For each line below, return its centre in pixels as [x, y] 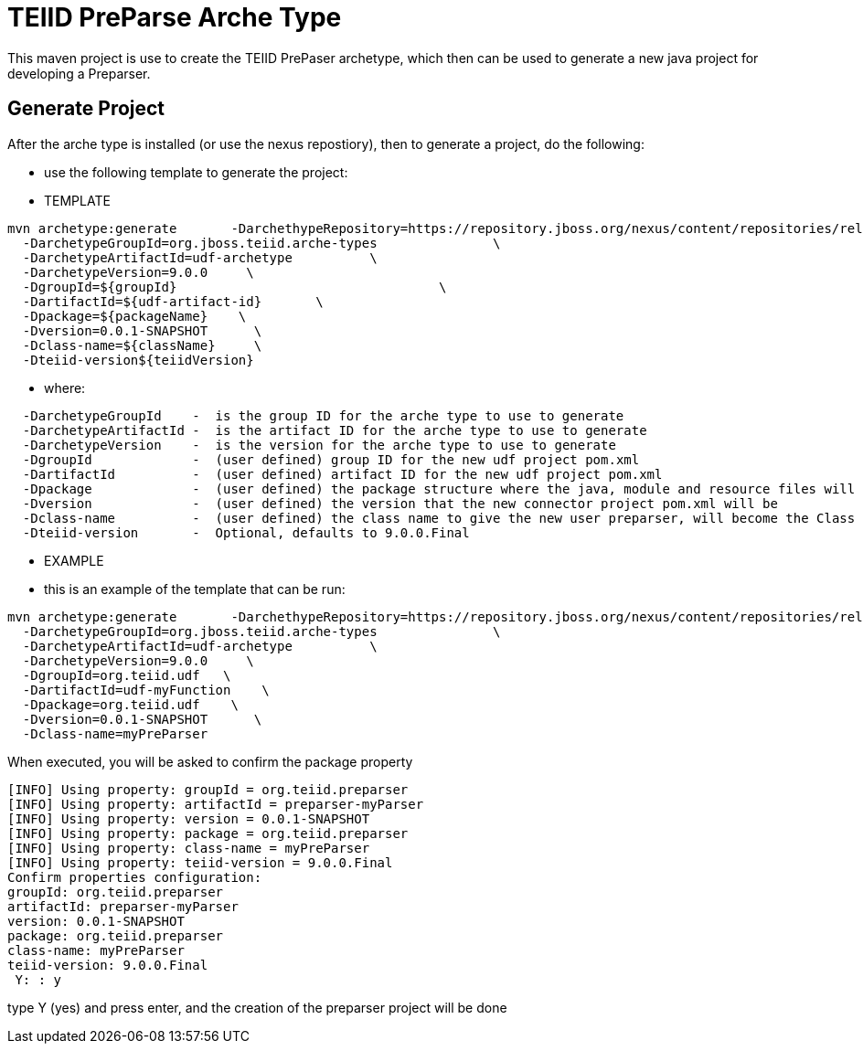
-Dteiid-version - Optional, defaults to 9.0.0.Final [246, 532]
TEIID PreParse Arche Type [175, 17]
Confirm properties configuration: [135, 877]
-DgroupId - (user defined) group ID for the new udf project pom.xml [331, 459]
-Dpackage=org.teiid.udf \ [130, 704]
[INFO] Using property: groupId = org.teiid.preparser [208, 789]
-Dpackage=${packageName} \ [134, 316]
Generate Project [86, 109]
